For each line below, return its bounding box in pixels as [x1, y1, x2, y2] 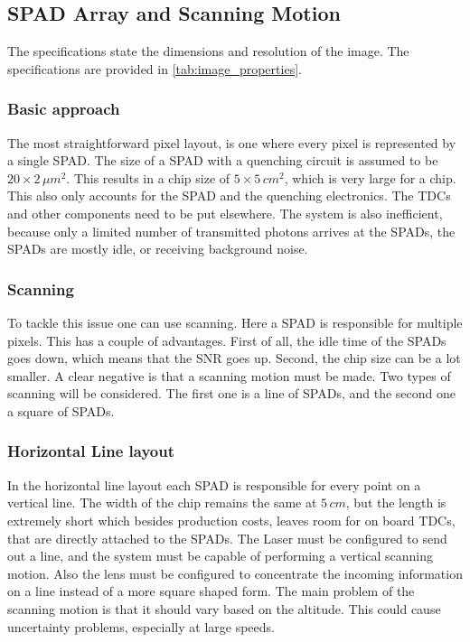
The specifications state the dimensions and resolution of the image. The [7, 42, 409, 60]
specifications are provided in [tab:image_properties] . [7, 59, 302, 78]
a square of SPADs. [7, 401, 115, 420]
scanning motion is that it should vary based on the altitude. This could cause [7, 599, 441, 618]
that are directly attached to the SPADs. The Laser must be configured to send [7, 528, 447, 547]
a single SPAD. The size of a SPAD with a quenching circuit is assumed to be [7, 151, 438, 170]
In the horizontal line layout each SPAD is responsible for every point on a [7, 475, 421, 494]
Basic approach [7, 98, 120, 120]
